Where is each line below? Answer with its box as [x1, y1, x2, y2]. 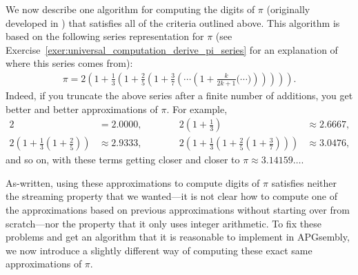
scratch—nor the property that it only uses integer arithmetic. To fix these [6, 216, 321, 230]
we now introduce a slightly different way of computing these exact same [6, 243, 312, 257]
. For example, [166, 101, 228, 116]
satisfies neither [271, 175, 337, 190]
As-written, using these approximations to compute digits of [6, 175, 260, 190]
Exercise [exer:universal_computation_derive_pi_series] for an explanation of [6, 42, 338, 57]
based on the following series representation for [6, 29, 204, 43]
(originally [266, 2, 310, 16]
